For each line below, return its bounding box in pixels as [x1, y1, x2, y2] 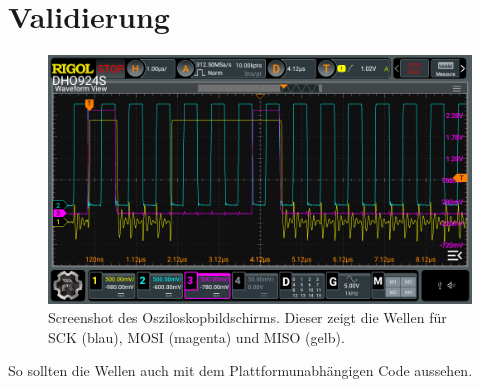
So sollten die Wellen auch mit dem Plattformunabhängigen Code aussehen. [8, 360, 473, 381]
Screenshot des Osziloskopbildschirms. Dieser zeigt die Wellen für [48, 307, 447, 328]
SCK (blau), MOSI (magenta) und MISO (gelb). [48, 326, 345, 347]
